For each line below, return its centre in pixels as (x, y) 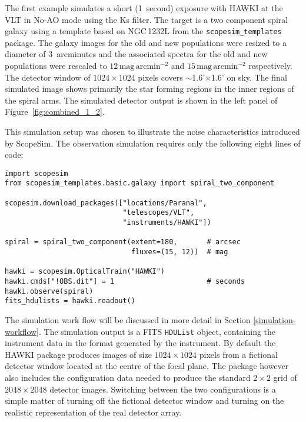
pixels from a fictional (238, 354)
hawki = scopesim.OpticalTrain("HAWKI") (85, 272)
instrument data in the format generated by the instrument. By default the (140, 343)
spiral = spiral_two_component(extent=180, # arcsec (123, 242)
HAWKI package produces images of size (78, 354)
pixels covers (160, 77)
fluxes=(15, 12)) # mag (179, 252)
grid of (285, 377)
